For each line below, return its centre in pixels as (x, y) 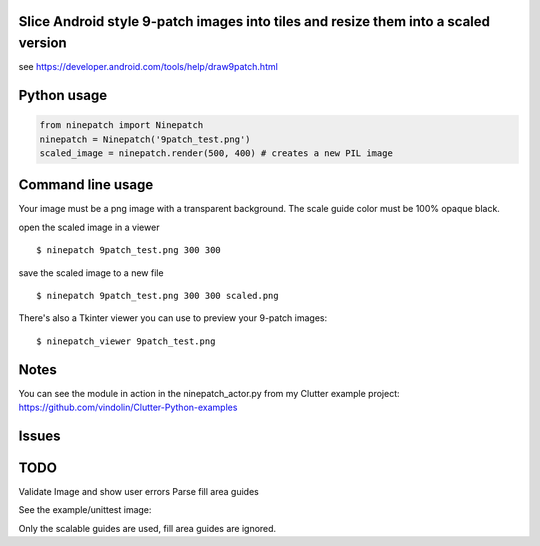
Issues (39, 435)
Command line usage (86, 185)
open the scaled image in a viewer (89, 227)
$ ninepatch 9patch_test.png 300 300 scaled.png (157, 295)
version (42, 43)
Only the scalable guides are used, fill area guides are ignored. (147, 528)
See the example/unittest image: (85, 510)
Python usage (63, 95)
